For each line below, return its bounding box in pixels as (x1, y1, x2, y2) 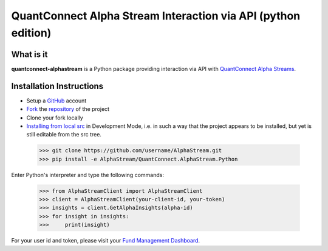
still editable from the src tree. (26, 131, 101, 138)
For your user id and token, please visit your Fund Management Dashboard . (11, 237, 200, 244)
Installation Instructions (11, 81, 104, 91)
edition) (11, 26, 52, 39)
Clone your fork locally (26, 114, 83, 121)
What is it (11, 49, 48, 59)
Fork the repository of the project (26, 105, 109, 113)
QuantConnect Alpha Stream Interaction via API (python (11, 9, 301, 22)
